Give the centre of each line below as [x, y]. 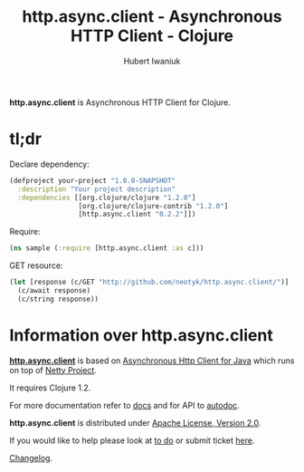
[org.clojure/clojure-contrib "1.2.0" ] [153, 206]
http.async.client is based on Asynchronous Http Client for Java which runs [152, 361]
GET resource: [36, 265]
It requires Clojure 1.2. [50, 388]
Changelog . [31, 458]
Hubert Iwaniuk [152, 61]
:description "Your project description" [97, 189]
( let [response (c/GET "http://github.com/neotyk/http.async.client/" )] [149, 283]
